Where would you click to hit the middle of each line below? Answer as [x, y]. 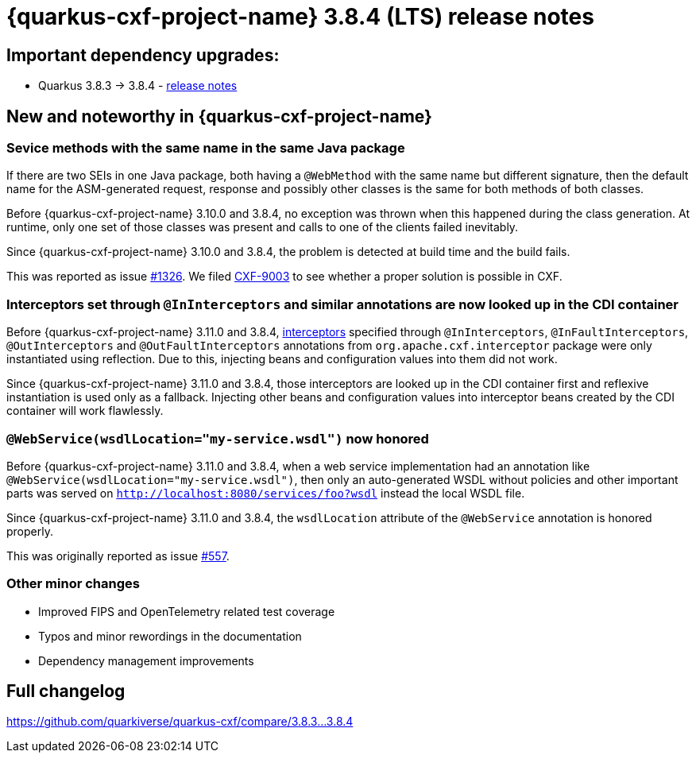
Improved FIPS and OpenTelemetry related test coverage [187, 611]
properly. [30, 531]
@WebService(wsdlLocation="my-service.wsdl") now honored [218, 438]
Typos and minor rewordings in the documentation [170, 636]
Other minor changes [73, 584]
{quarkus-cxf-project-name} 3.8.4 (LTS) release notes [300, 17]
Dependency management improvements [146, 660]
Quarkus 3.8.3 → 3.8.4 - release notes [138, 86]
